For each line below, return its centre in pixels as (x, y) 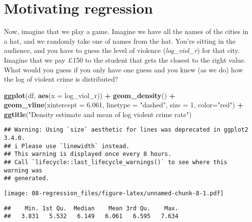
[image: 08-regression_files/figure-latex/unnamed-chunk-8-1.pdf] (114, 194)
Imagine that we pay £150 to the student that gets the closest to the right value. (125, 60)
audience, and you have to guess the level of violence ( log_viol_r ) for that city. (122, 50)
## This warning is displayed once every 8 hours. (88, 154)
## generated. (27, 179)
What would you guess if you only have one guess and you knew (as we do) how (124, 69)
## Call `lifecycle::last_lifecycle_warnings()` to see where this (116, 162)
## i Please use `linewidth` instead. (67, 146)
